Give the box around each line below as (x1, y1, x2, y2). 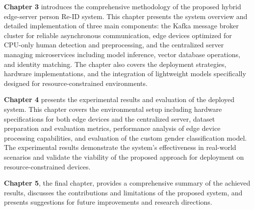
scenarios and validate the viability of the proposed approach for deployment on (4, 151, 244, 162)
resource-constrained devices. (4, 161, 91, 171)
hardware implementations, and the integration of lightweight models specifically (4, 68, 246, 79)
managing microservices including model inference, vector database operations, (4, 49, 240, 59)
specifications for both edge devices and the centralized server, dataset (4, 113, 215, 124)
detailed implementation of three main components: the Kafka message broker (4, 21, 239, 31)
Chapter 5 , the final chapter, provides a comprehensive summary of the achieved (4, 178, 251, 188)
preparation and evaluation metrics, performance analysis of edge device (4, 123, 221, 133)
